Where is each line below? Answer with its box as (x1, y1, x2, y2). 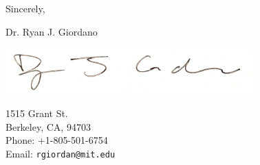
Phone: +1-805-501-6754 (6, 133, 108, 147)
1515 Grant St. (6, 105, 68, 120)
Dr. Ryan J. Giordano (6, 24, 98, 38)
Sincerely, (6, 1, 45, 15)
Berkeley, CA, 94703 (6, 119, 91, 134)
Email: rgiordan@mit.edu (6, 146, 116, 160)
